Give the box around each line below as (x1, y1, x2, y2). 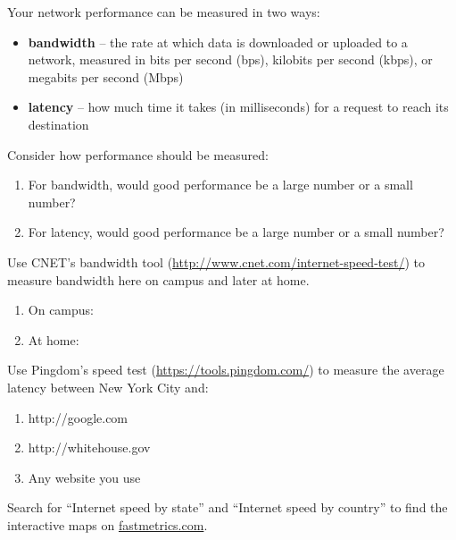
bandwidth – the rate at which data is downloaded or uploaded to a (28, 32, 408, 51)
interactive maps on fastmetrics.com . (7, 515, 208, 534)
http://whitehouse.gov (28, 438, 151, 457)
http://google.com (28, 408, 129, 426)
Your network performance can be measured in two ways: (7, 3, 320, 21)
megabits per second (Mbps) (28, 67, 184, 86)
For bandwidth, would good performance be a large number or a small (28, 175, 413, 194)
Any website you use (28, 468, 141, 486)
